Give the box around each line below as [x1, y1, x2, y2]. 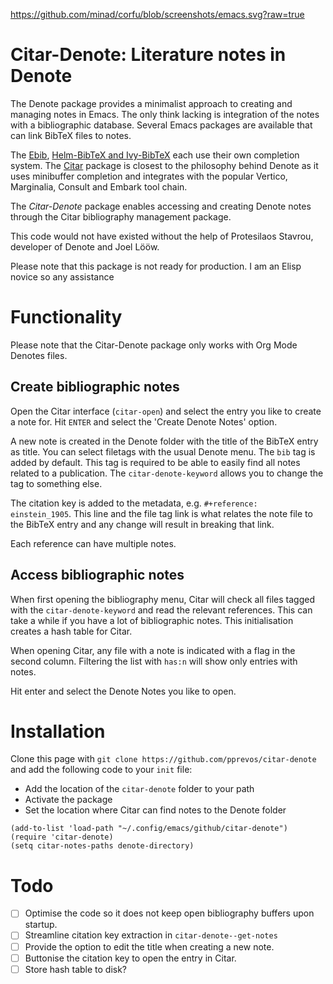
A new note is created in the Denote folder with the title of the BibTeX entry [10, 435, 319, 447]
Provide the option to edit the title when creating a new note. [24, 940, 275, 953]
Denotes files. [10, 349, 68, 361]
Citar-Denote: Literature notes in [10, 44, 287, 66]
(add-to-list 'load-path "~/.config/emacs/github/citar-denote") [10, 824, 288, 834]
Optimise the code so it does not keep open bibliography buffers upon [24, 907, 315, 919]
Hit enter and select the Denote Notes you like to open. [10, 685, 237, 697]
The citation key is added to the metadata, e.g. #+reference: [10, 497, 258, 509]
